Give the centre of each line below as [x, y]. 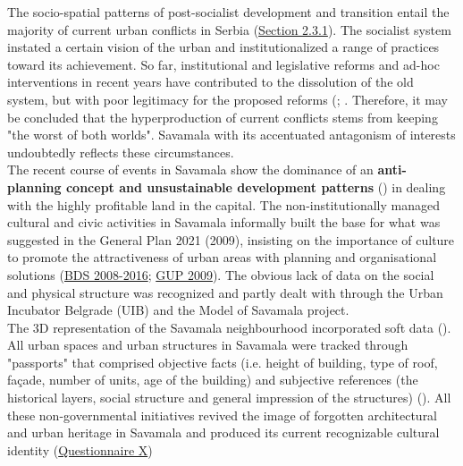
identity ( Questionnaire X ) [80, 449]
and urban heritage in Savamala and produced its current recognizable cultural [223, 432]
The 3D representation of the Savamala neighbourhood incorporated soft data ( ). [229, 327]
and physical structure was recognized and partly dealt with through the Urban [225, 292]
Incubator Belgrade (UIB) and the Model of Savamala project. [178, 310]
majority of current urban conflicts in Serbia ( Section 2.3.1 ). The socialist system [229, 29]
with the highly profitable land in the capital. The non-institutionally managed [223, 204]
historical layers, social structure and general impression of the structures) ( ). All [229, 398]
